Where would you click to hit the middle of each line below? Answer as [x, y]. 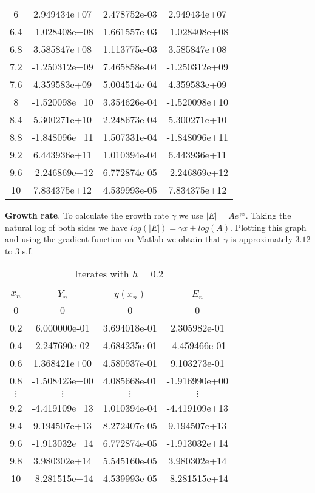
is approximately [262, 239]
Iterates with [102, 274]
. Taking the [268, 215]
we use [191, 215]
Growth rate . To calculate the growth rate [87, 215]
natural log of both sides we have [66, 227]
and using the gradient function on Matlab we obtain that [113, 239]
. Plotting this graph [268, 227]
